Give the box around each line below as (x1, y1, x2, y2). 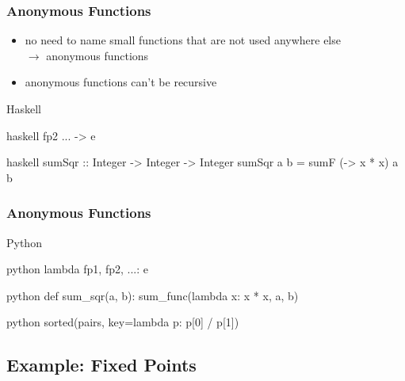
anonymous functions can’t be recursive (25, 74, 217, 90)
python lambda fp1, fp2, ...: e (6, 261, 148, 277)
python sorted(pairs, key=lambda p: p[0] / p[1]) (6, 314, 239, 330)
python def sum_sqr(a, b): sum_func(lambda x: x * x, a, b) (6, 287, 299, 303)
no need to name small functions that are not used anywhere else (25, 32, 341, 48)
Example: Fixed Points (6, 352, 197, 377)
